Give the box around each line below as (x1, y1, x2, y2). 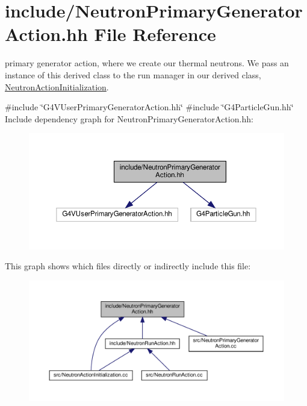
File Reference (94, 22, 216, 46)
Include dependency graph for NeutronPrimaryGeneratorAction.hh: (5, 112, 253, 125)
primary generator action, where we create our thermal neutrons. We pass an (5, 57, 289, 69)
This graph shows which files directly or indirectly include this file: (5, 260, 251, 272)
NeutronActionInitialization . (5, 80, 109, 93)
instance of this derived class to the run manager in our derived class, (5, 68, 261, 81)
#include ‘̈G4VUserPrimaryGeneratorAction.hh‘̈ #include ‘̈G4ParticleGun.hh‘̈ (5, 101, 294, 113)
